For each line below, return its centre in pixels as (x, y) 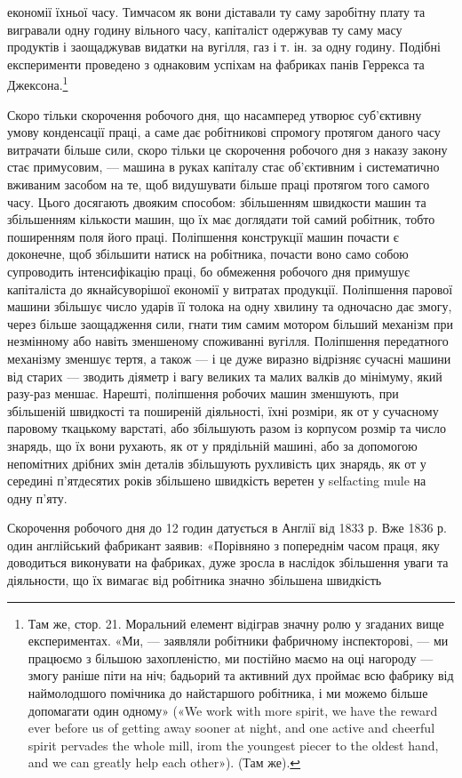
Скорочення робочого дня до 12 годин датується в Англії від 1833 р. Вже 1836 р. (227, 528)
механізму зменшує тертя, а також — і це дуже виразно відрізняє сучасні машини (229, 358)
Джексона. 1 (38, 84)
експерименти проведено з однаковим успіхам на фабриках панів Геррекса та (216, 64)
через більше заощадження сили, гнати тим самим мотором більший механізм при (231, 323)
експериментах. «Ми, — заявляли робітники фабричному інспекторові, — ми (238, 641)
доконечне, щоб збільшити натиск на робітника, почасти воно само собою (208, 254)
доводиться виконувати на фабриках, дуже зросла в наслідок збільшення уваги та (228, 562)
